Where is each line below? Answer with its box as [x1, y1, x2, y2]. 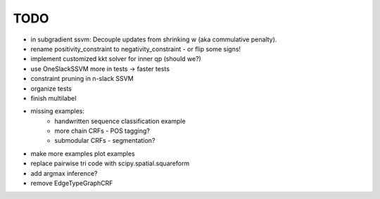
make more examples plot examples [30, 149, 135, 158]
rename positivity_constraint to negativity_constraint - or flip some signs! [30, 44, 241, 53]
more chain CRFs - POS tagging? [54, 127, 151, 135]
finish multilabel [30, 94, 77, 102]
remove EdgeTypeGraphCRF [30, 179, 113, 188]
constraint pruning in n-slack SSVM [30, 75, 134, 83]
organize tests [30, 84, 72, 93]
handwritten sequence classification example [54, 117, 186, 125]
